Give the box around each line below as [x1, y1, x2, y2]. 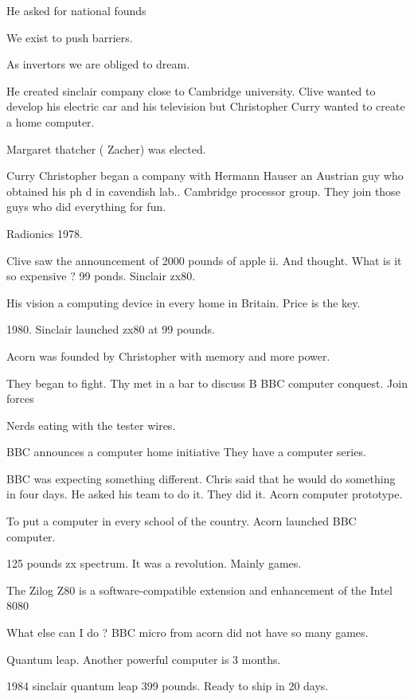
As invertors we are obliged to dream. [6, 56, 190, 72]
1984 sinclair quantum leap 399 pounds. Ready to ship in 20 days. [6, 678, 329, 694]
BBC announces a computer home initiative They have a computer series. [6, 443, 366, 460]
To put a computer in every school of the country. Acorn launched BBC [6, 513, 357, 529]
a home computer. [6, 113, 95, 130]
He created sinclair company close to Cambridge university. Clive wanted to [6, 82, 376, 99]
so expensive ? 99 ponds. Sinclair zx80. [6, 267, 196, 284]
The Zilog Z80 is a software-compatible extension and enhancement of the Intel [6, 581, 393, 598]
